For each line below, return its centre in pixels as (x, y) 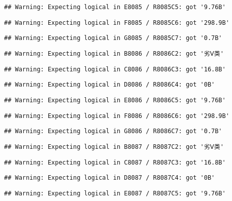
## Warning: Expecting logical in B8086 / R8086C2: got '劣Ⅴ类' (114, 53)
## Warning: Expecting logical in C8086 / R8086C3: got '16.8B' (115, 69)
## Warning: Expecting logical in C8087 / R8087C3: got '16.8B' (115, 162)
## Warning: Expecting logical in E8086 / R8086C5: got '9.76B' (115, 100)
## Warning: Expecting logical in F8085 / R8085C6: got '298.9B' (117, 23)
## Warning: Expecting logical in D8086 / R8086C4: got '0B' (110, 85)
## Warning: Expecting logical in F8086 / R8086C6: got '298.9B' (117, 116)
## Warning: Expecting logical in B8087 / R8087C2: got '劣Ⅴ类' (114, 147)
